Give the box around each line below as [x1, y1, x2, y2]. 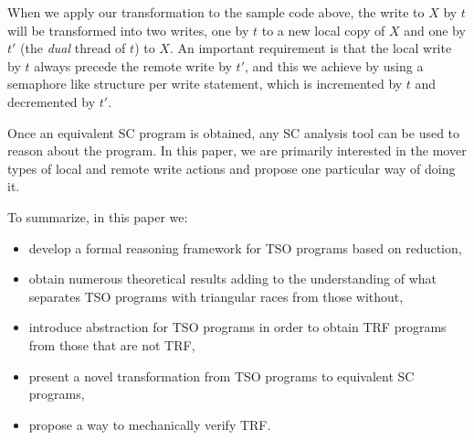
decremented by [7, 91, 96, 111]
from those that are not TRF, [28, 335, 195, 354]
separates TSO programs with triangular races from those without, [28, 286, 404, 306]
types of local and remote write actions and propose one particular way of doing [7, 158, 456, 177]
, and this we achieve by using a [245, 56, 424, 75]
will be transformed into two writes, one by [7, 20, 249, 39]
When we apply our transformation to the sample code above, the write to [7, 3, 425, 21]
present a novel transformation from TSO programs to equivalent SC [28, 366, 415, 385]
